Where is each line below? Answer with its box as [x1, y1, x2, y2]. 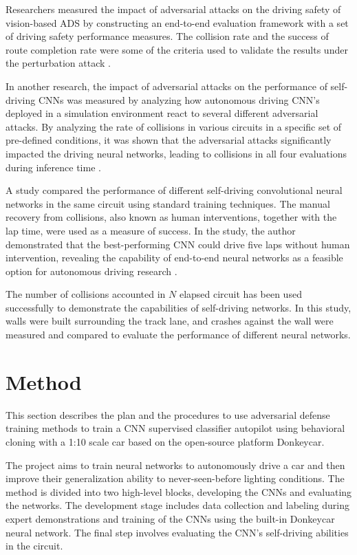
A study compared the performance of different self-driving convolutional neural [6, 183, 343, 197]
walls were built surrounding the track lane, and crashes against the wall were [6, 314, 334, 328]
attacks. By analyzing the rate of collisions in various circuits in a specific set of [6, 119, 342, 133]
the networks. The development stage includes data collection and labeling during [6, 498, 350, 512]
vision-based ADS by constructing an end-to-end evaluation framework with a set [6, 15, 349, 30]
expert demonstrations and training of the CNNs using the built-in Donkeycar [6, 511, 335, 525]
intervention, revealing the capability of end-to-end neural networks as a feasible [6, 250, 343, 265]
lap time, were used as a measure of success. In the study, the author [6, 223, 296, 237]
